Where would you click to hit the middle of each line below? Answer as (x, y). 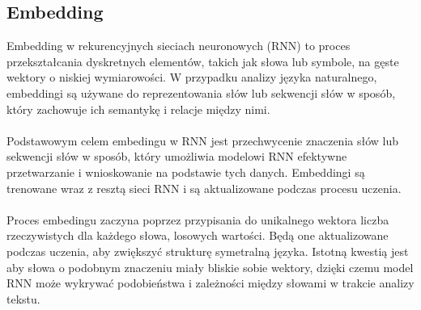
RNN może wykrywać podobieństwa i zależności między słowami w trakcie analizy (210, 283)
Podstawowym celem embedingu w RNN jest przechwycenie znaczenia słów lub (202, 140)
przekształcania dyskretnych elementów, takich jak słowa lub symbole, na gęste (203, 61)
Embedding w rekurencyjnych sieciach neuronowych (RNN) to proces (179, 46)
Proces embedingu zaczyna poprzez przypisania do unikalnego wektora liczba (198, 219)
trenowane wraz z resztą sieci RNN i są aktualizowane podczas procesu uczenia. (204, 188)
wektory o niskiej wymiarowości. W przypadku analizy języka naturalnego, (192, 77)
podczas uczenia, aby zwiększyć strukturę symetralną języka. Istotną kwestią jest (208, 251)
